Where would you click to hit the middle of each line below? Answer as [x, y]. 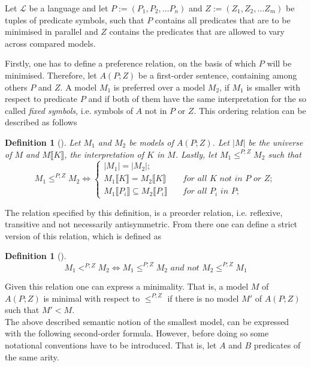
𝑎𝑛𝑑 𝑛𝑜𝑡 [185, 268]
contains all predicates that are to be [223, 19]
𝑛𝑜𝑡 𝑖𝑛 [231, 179]
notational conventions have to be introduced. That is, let [111, 345]
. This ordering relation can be [250, 110]
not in [156, 110]
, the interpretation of [104, 154]
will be [279, 63]
